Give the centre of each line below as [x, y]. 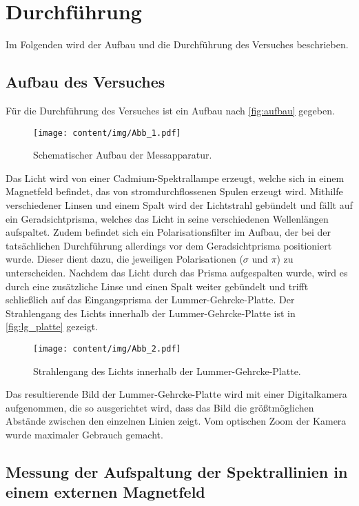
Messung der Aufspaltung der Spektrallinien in [177, 471]
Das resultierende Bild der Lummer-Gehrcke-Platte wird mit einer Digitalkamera [176, 394]
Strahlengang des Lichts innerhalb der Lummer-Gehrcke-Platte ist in [151, 313]
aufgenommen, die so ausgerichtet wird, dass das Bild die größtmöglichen [160, 407]
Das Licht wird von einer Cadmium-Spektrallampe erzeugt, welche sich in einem [175, 178]
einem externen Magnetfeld [105, 492]
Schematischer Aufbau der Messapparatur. [123, 155]
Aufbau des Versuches [85, 82]
